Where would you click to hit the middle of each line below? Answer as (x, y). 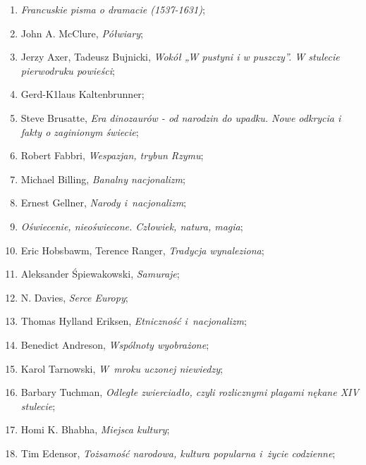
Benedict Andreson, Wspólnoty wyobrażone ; (115, 344)
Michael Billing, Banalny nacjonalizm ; (103, 179)
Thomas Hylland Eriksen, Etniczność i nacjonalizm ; (134, 321)
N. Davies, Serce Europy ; (74, 297)
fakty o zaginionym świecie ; (80, 131)
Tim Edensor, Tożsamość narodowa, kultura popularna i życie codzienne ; (178, 453)
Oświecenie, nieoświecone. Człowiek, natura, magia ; (132, 226)
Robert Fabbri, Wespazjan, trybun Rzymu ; (112, 155)
